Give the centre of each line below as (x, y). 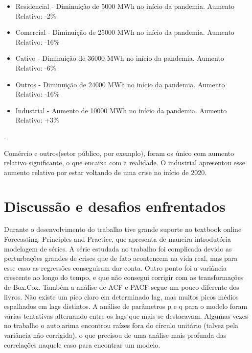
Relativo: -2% (36, 15)
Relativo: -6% (36, 67)
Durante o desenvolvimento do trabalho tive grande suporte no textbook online (123, 229)
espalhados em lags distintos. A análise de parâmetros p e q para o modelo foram (126, 306)
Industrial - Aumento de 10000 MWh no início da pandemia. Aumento (121, 110)
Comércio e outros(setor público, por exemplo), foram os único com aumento (119, 153)
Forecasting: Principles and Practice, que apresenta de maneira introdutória (117, 239)
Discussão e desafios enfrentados (115, 206)
